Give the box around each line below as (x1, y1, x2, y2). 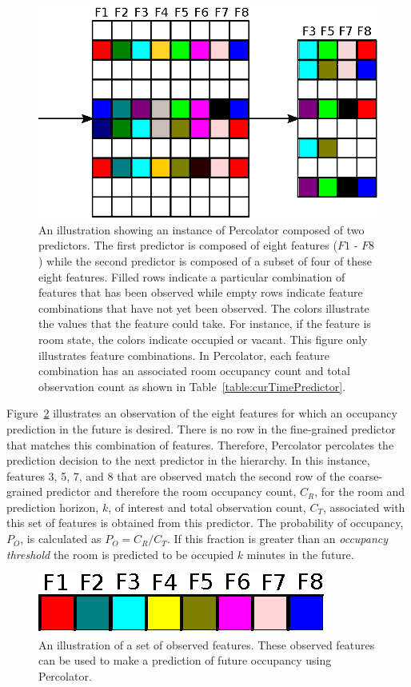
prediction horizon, (6, 498, 99, 515)
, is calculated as (20, 530, 102, 547)
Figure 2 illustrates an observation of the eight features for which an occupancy (6, 405, 397, 421)
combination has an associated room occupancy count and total (38, 362, 350, 379)
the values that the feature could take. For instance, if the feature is (38, 315, 371, 332)
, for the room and (314, 483, 405, 500)
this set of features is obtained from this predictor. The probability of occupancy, (6, 514, 404, 531)
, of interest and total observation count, (108, 498, 306, 515)
